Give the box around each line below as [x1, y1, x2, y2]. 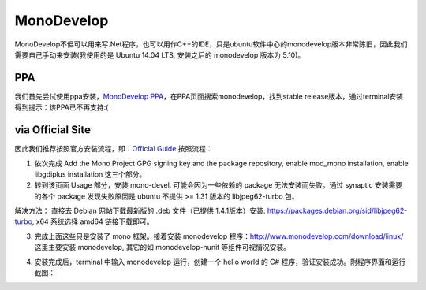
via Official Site [14, 123, 91, 137]
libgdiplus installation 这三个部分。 [34, 169, 147, 179]
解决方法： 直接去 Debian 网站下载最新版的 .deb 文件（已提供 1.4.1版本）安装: [14, 206, 266, 216]
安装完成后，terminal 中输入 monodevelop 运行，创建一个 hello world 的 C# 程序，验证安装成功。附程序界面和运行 [34, 257, 406, 266]
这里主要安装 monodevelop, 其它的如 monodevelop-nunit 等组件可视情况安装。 [34, 243, 291, 252]
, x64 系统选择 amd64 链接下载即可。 [32, 217, 154, 226]
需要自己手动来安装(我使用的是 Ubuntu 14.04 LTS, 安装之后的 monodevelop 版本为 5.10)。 [14, 50, 305, 59]
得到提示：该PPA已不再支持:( [14, 102, 109, 112]
